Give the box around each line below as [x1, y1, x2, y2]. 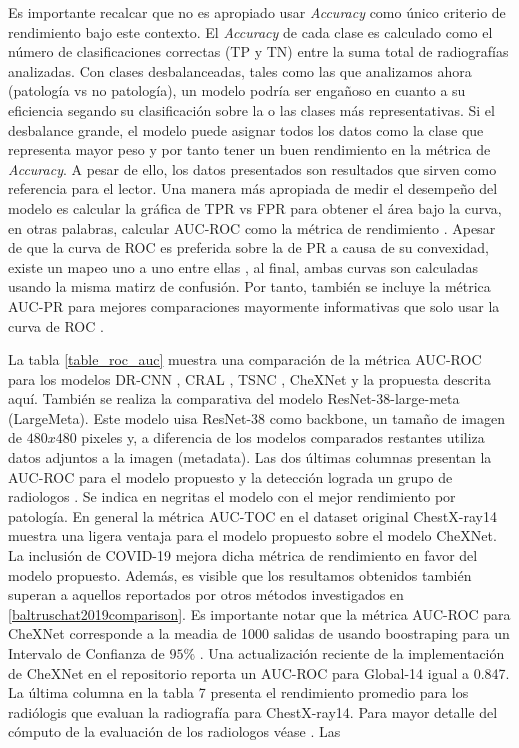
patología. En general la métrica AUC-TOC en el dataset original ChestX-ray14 [8, 505, 497, 526]
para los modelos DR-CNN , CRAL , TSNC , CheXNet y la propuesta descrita [8, 368, 492, 389]
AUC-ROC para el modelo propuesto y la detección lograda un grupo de [8, 466, 453, 487]
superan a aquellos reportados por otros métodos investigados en [8, 584, 404, 605]
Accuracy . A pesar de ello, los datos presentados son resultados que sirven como [8, 158, 497, 179]
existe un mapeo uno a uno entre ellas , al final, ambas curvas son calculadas [8, 256, 478, 277]
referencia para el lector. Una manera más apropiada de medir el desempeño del [8, 178, 498, 199]
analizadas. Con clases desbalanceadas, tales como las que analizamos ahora [8, 60, 472, 81]
